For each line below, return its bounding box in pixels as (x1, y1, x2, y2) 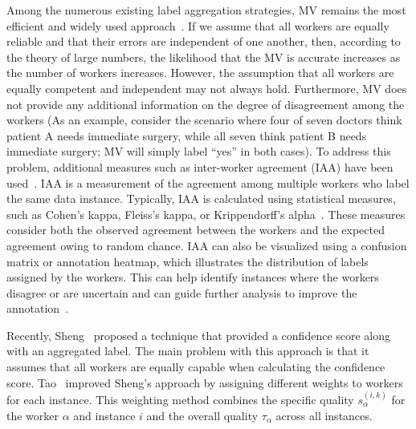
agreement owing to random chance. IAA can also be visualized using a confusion (6, 237, 407, 253)
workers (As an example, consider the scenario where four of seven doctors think (6, 111, 402, 128)
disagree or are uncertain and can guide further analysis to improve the (6, 284, 357, 301)
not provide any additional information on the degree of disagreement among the (6, 95, 405, 112)
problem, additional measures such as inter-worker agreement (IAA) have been (6, 158, 394, 175)
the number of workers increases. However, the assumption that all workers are (6, 64, 394, 81)
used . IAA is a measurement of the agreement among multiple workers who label (6, 174, 410, 191)
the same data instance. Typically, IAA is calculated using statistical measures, (6, 190, 396, 207)
